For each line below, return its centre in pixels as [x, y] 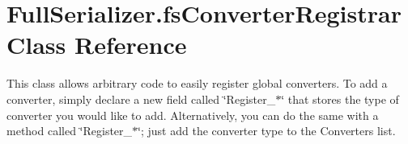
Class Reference [97, 45]
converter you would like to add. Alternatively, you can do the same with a [193, 115]
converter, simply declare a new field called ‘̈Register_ [141, 99]
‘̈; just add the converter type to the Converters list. [267, 131]
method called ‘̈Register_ [70, 131]
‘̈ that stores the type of [340, 99]
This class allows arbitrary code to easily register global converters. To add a [197, 83]
